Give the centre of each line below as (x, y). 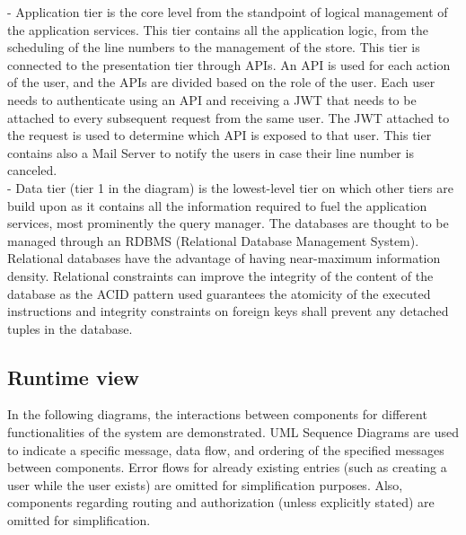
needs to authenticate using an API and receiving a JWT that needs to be (212, 99)
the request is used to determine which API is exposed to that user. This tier (220, 135)
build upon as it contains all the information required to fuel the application (217, 205)
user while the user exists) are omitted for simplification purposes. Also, (205, 484)
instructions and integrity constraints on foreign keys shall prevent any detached (228, 311)
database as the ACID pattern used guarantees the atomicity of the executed (219, 293)
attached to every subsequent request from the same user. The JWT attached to (229, 117)
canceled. (32, 170)
